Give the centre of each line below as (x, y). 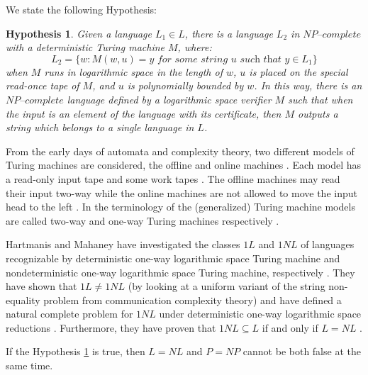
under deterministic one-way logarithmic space (260, 314)
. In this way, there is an (308, 85)
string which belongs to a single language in (100, 127)
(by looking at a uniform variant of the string (227, 286)
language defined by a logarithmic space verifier (169, 99)
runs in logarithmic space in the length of (133, 71)
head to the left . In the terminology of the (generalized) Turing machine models (180, 207)
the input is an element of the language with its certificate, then (144, 113)
